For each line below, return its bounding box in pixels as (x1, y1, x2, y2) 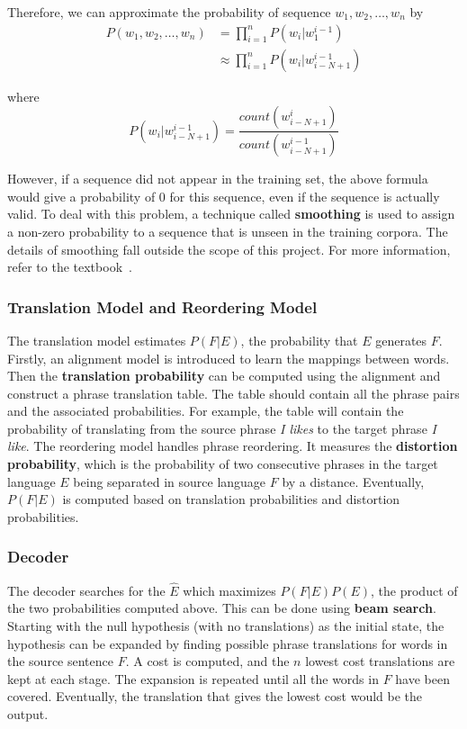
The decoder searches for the (7, 580, 166, 599)
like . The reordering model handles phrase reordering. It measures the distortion (7, 436, 458, 455)
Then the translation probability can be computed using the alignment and (7, 366, 441, 385)
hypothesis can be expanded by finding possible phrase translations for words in (7, 634, 448, 652)
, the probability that (240, 330, 358, 349)
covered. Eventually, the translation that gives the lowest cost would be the (7, 687, 423, 706)
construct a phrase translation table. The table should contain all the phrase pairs (7, 383, 460, 402)
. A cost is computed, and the (125, 652, 290, 670)
